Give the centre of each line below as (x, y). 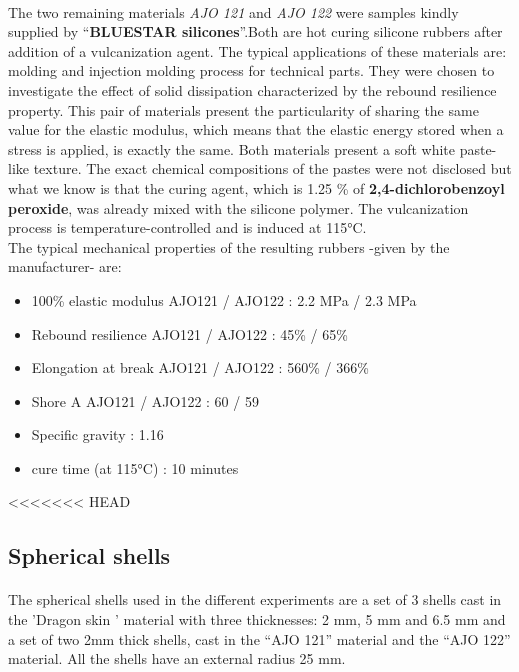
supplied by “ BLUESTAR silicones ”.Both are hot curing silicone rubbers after (255, 31)
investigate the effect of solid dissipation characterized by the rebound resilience (252, 89)
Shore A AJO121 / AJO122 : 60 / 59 (145, 400)
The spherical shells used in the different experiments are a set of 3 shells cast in (255, 599)
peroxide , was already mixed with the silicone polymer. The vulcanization (238, 207)
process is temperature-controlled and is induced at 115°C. (187, 227)
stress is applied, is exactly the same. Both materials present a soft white (231, 148)
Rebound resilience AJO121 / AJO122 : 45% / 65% (189, 333)
